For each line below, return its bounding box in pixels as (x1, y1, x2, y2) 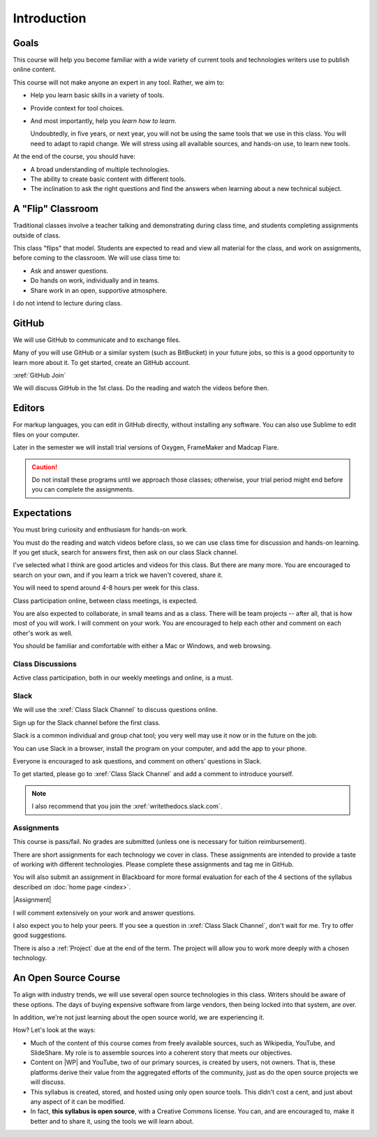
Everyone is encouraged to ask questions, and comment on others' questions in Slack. (13, 757, 262, 765)
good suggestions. (13, 931, 67, 940)
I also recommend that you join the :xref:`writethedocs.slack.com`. (31, 802, 223, 810)
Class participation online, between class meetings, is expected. (13, 596, 198, 605)
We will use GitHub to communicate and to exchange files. (13, 336, 181, 344)
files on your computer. (13, 430, 80, 438)
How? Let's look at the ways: (13, 1026, 96, 1034)
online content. (13, 65, 56, 73)
